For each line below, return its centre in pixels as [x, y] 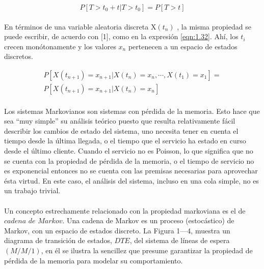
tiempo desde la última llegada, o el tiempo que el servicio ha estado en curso [125, 141]
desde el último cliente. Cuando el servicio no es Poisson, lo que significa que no [129, 151]
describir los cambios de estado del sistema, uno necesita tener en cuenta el [121, 130]
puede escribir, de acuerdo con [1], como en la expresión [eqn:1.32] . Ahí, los [121, 36]
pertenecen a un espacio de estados [183, 46]
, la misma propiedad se [214, 26]
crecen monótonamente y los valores [60, 46]
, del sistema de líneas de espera [180, 240]
